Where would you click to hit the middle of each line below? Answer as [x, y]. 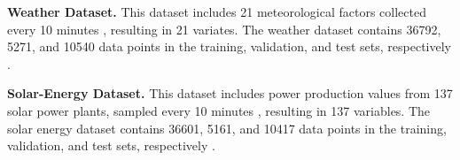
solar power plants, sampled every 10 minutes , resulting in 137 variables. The [219, 110]
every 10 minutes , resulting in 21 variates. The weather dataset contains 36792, [224, 29]
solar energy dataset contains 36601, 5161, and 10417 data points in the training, [227, 128]
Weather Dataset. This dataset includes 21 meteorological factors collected [217, 11]
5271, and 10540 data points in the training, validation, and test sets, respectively [229, 46]
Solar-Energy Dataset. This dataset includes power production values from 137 [230, 93]
